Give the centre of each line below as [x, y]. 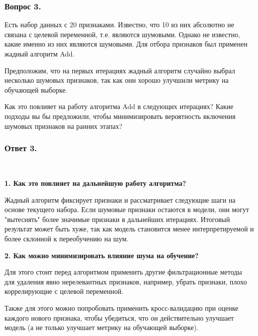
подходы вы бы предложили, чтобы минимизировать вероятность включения [120, 116]
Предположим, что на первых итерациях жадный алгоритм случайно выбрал [120, 70]
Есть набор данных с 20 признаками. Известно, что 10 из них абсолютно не [119, 25]
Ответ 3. [21, 148]
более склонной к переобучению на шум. [67, 238]
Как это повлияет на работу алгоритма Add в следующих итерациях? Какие [119, 106]
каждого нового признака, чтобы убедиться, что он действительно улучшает [119, 317]
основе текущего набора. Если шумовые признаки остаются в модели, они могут [127, 209]
